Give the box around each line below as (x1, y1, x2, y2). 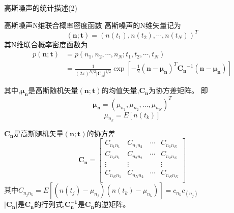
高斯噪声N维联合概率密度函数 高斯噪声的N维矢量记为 (4, 19, 181, 30)
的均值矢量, (101, 85, 139, 96)
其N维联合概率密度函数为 (4, 39, 88, 49)
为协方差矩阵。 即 (149, 85, 208, 96)
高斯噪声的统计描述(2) (4, 3, 77, 13)
